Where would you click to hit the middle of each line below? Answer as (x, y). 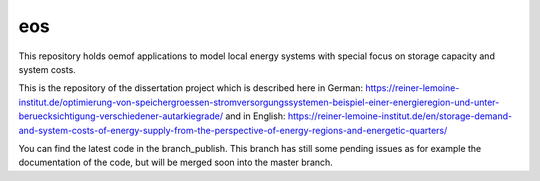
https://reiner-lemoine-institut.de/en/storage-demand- (400, 116)
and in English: (255, 116)
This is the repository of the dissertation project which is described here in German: (191, 88)
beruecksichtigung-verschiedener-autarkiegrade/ (121, 116)
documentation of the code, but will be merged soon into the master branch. (176, 162)
